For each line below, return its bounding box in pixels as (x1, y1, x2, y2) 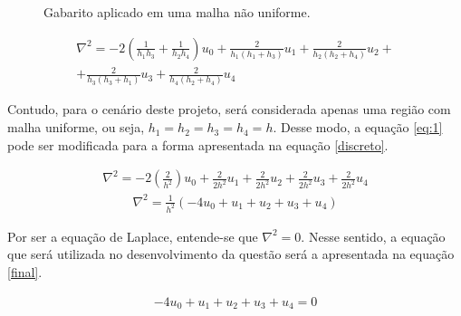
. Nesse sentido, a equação (301, 226, 446, 245)
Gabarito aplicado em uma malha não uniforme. (43, 3, 311, 21)
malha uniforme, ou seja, (7, 118, 145, 137)
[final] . (7, 262, 43, 281)
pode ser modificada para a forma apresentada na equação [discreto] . (7, 135, 389, 154)
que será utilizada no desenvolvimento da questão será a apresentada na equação (7, 244, 455, 263)
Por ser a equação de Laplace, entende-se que (7, 226, 258, 245)
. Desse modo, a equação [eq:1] (273, 118, 443, 137)
